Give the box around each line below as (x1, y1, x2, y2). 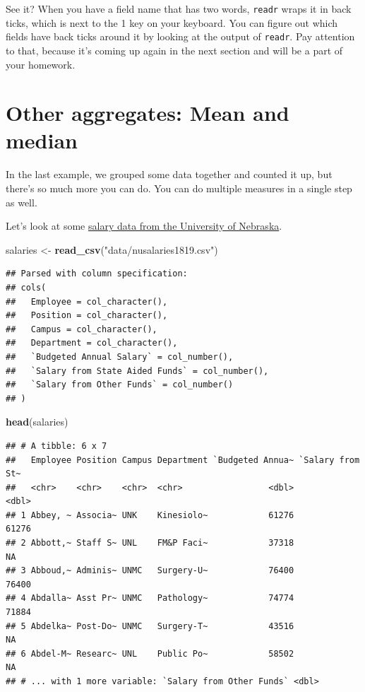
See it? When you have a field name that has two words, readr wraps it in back (6, 1, 352, 16)
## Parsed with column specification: (6, 269, 188, 279)
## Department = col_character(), (6, 338, 178, 348)
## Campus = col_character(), (6, 324, 157, 334)
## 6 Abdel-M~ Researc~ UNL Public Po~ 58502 (6, 648, 294, 659)
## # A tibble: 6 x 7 (6, 440, 107, 451)
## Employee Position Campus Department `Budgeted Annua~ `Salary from (6, 455, 360, 465)
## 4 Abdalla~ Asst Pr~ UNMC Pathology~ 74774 (6, 593, 294, 604)
